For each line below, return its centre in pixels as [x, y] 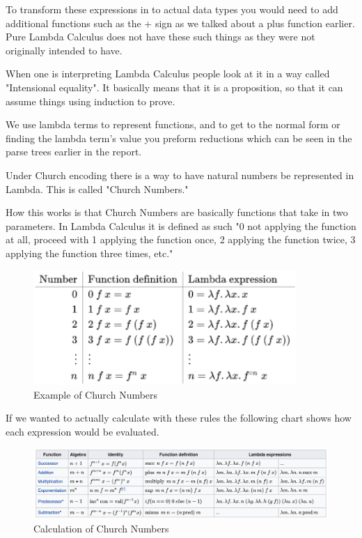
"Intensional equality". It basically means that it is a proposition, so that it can [174, 87]
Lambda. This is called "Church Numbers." [97, 189]
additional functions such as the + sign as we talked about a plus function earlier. [180, 23]
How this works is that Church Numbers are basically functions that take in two [177, 212]
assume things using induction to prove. [90, 101]
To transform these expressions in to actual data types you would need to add [172, 9]
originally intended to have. [64, 50]
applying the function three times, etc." [89, 253]
